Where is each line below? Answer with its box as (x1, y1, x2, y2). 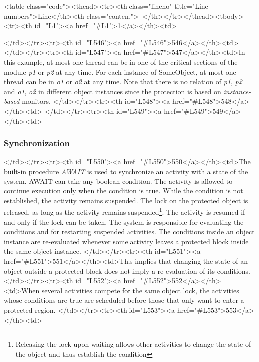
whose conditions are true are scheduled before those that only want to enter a (4, 295, 244, 305)
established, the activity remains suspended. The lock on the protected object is (4, 195, 248, 205)
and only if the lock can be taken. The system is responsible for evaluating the (4, 216, 244, 227)
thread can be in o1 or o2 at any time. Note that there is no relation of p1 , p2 (4, 76, 242, 87)
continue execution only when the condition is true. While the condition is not (4, 185, 243, 196)
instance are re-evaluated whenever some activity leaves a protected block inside (4, 236, 249, 246)
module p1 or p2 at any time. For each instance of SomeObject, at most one (4, 66, 236, 77)
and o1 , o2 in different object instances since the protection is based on (4, 86, 221, 96)
